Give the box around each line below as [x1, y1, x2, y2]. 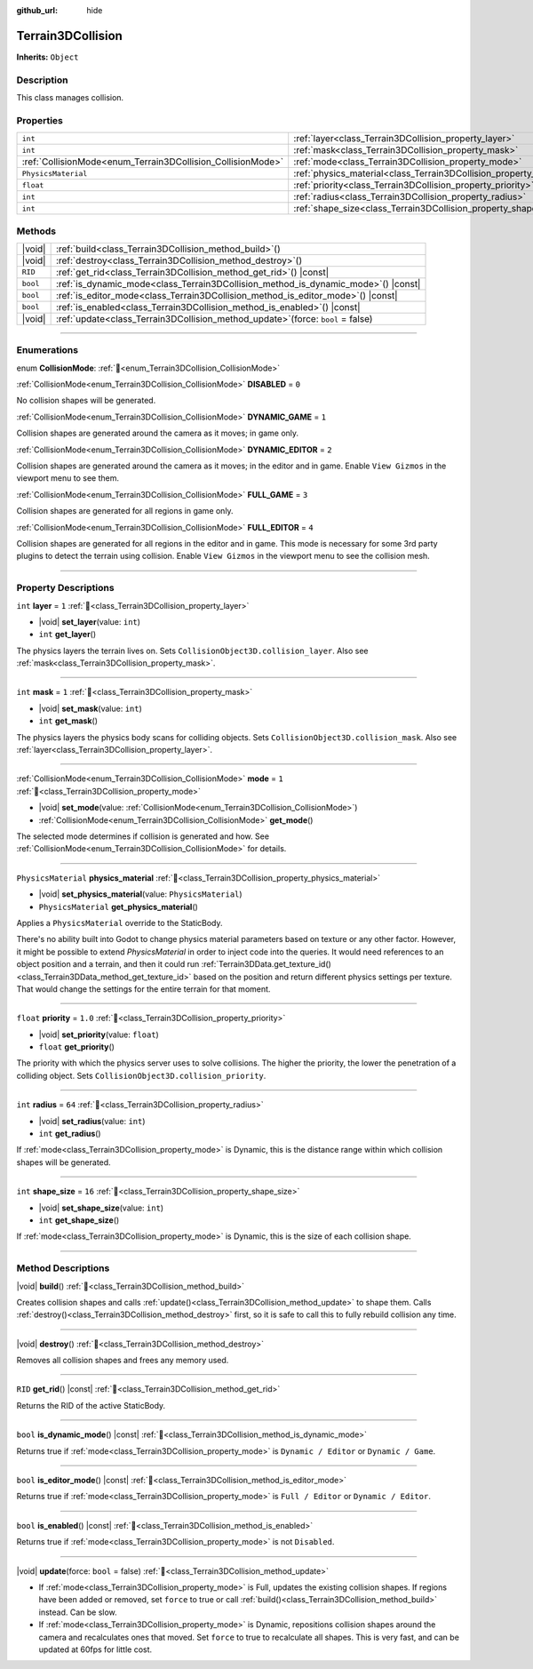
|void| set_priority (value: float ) [38, 1029, 159, 1040]
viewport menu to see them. [16, 473, 120, 483]
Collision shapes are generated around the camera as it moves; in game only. [16, 427, 299, 439]
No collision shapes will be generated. [16, 395, 156, 406]
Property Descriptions [16, 582, 115, 595]
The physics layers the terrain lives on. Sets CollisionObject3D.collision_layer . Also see [16, 645, 369, 656]
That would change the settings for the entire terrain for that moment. [16, 983, 271, 994]
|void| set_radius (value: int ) [38, 1115, 146, 1126]
